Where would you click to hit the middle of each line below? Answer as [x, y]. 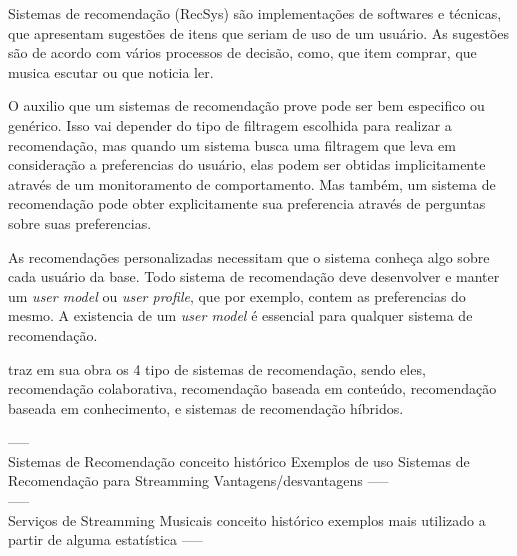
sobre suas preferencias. [80, 222]
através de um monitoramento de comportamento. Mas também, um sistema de [252, 183]
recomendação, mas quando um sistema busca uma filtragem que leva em [232, 144]
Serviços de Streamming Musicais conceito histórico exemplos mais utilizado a [247, 519]
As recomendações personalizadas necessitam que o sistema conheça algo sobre [249, 256]
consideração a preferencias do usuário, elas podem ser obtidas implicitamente [247, 164]
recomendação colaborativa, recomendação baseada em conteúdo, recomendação [252, 388]
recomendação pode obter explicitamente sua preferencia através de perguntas [247, 203]
